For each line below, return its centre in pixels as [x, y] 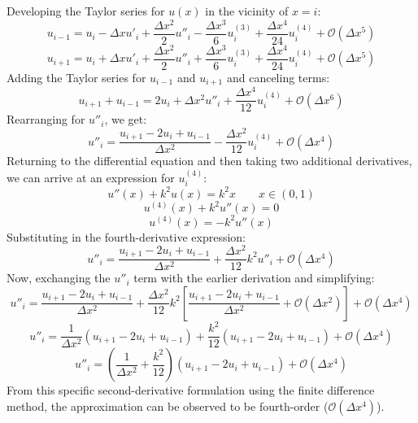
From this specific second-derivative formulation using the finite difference [191, 390]
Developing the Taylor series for [86, 11]
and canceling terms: [278, 77]
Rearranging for [46, 119]
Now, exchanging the [59, 278]
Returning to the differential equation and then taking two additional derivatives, [209, 161]
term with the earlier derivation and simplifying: [254, 278]
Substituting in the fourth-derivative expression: [126, 236]
